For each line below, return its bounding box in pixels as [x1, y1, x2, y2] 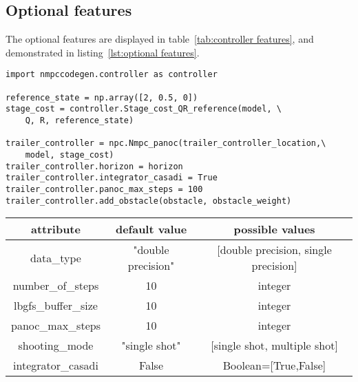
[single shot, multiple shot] [211, 337, 338, 354]
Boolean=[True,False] [222, 357, 326, 374]
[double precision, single [217, 242, 332, 258]
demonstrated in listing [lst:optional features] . [6, 45, 200, 59]
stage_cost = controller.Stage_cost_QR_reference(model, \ [6, 104, 282, 114]
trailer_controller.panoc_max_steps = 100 [6, 184, 203, 194]
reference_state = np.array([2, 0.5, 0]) [6, 92, 198, 103]
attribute [30, 221, 81, 237]
